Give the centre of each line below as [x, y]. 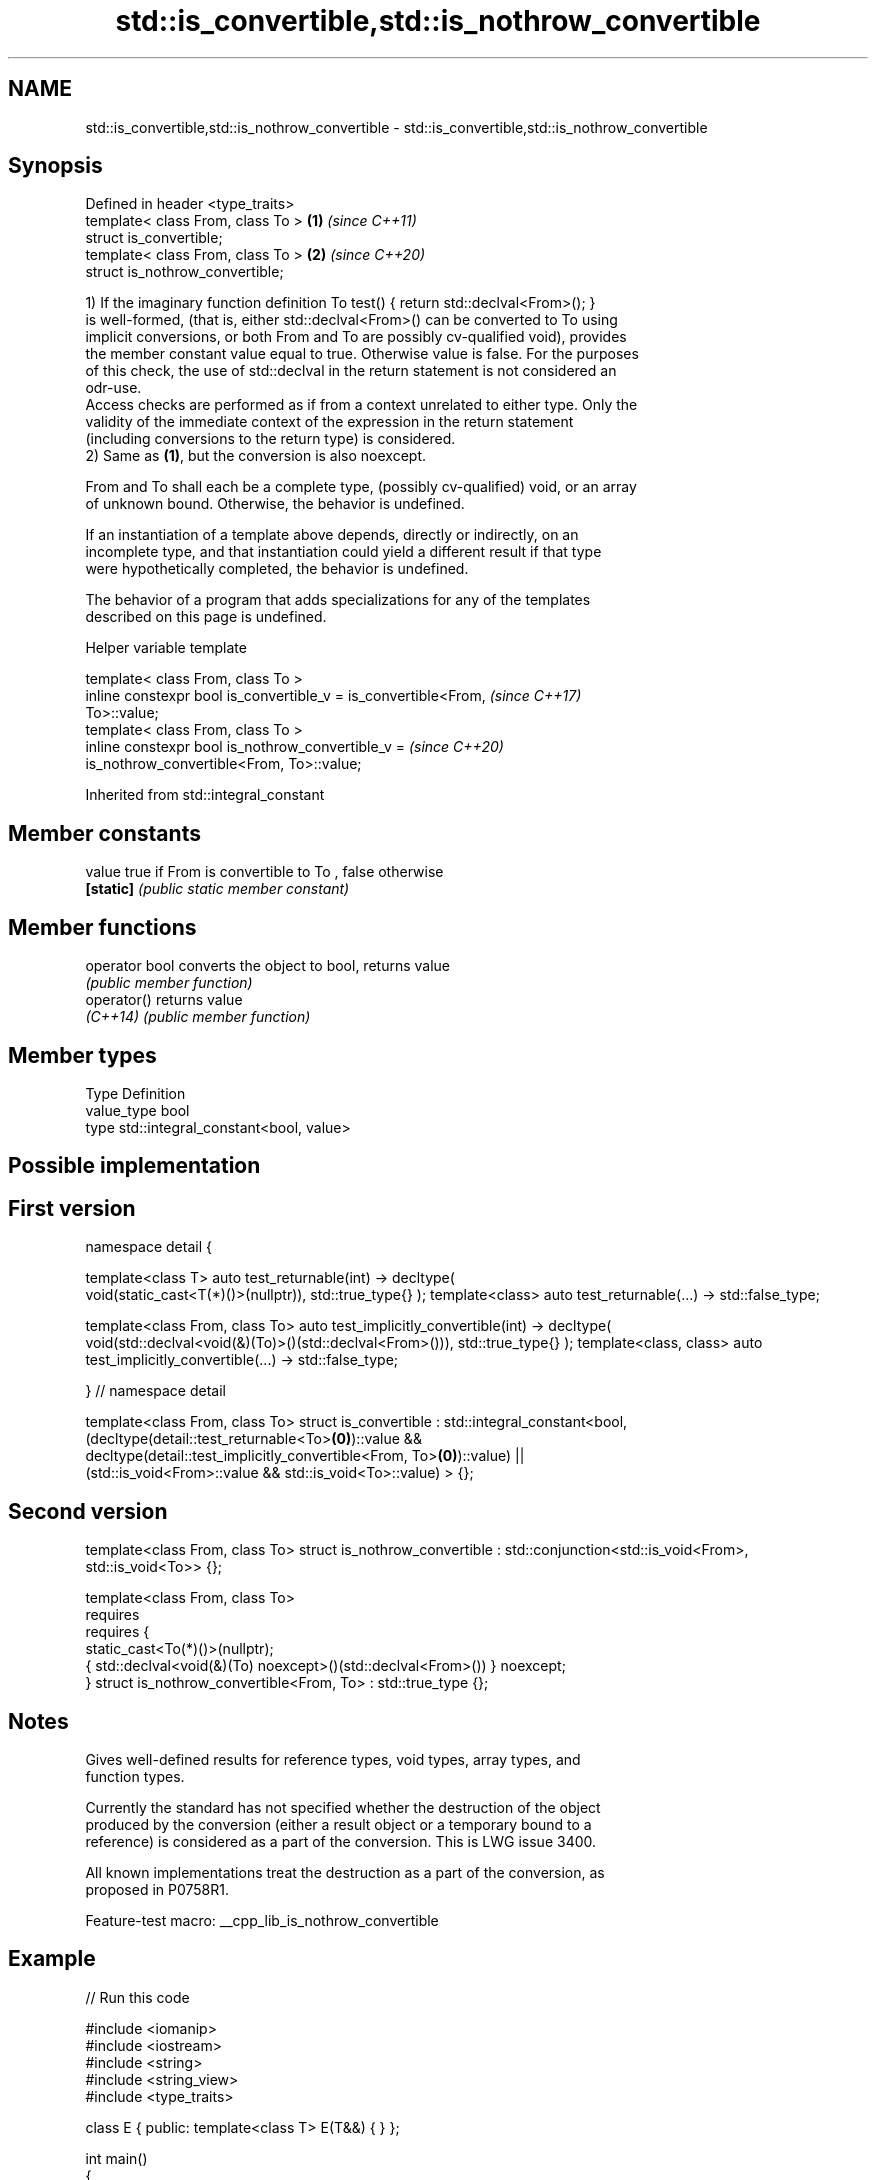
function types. [135, 1776]
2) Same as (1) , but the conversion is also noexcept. [256, 456]
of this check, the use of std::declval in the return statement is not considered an [351, 371]
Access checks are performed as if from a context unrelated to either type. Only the [361, 405]
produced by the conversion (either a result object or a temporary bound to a [338, 1824]
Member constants [104, 833]
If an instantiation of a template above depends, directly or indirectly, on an [332, 535]
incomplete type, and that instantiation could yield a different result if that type [343, 552]
